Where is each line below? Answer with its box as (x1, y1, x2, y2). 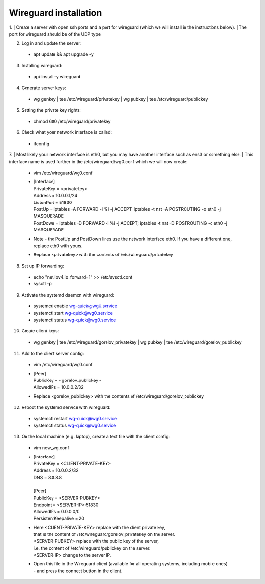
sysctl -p (33, 281, 52, 287)
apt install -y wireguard (33, 74, 80, 79)
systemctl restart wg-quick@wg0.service (33, 415, 117, 421)
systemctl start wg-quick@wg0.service (33, 310, 113, 316)
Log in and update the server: (21, 40, 81, 46)
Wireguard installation (9, 7, 102, 18)
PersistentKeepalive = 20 (33, 515, 84, 522)
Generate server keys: (21, 85, 66, 91)
